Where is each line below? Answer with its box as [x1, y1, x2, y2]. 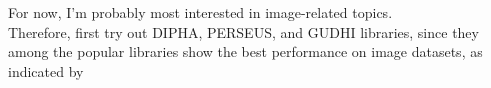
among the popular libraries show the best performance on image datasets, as [8, 41, 483, 62]
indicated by [8, 60, 84, 81]
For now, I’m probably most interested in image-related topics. [8, 2, 393, 22]
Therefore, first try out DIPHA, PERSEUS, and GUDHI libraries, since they [8, 21, 479, 42]
